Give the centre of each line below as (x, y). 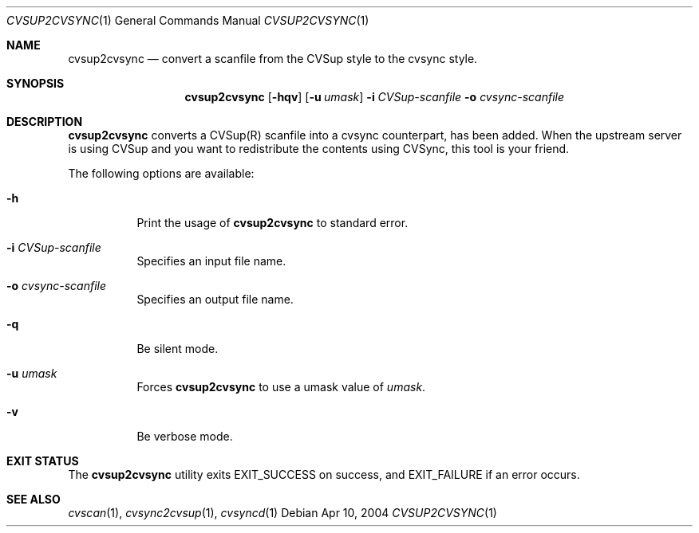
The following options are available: (161, 173)
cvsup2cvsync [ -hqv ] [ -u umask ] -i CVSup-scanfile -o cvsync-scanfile (375, 97)
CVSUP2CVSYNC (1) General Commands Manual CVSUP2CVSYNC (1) (188, 20)
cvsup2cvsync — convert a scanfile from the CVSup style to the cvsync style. (273, 59)
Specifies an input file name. (211, 261)
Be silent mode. (178, 349)
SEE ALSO (34, 499)
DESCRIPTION (45, 121)
